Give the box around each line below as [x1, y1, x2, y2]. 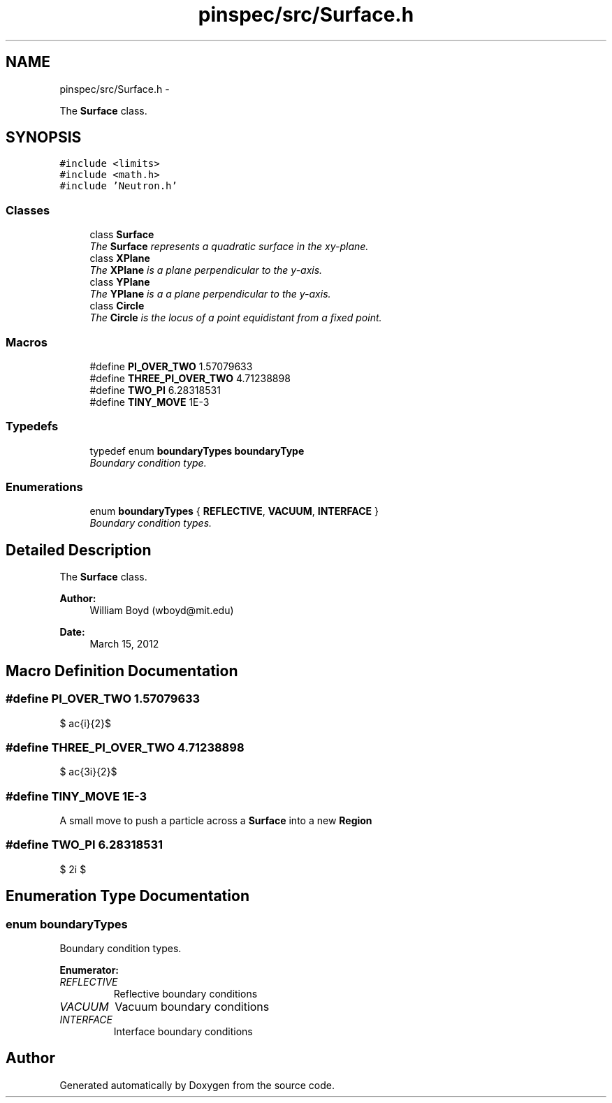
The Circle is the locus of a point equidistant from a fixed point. [89, 312, 382, 324]
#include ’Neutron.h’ [59, 180, 177, 192]
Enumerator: [59, 963, 119, 976]
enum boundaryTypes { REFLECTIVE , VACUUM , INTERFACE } [89, 505, 379, 518]
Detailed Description [6, 541, 152, 559]
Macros [6, 335, 48, 349]
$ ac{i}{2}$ [59, 717, 111, 729]
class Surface [89, 228, 154, 241]
